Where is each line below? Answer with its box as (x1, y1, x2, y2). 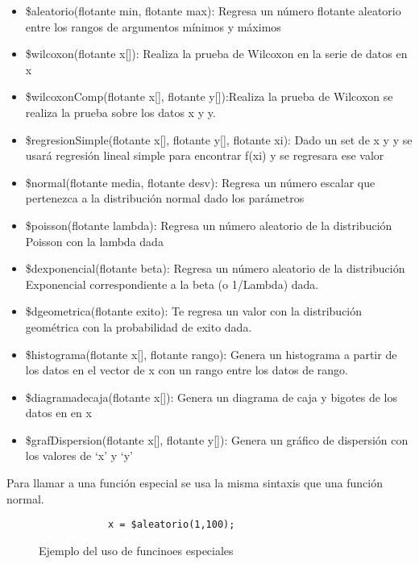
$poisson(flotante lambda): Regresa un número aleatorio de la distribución (25, 216, 392, 233)
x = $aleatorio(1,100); (107, 519, 235, 531)
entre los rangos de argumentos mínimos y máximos (25, 18, 281, 35)
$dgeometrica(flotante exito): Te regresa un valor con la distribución (25, 303, 363, 320)
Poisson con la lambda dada (25, 232, 164, 249)
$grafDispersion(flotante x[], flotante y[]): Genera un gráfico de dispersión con (25, 431, 409, 448)
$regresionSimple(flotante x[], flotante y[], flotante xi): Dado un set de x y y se (25, 131, 413, 148)
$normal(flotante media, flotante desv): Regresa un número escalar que (25, 173, 375, 190)
